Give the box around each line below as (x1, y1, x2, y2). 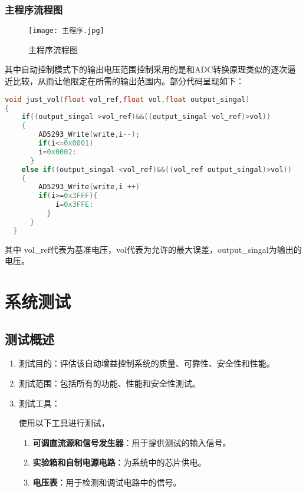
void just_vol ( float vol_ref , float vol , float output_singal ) (5, 95, 250, 104)
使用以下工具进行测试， (18, 417, 110, 429)
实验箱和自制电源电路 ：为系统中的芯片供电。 (32, 456, 206, 468)
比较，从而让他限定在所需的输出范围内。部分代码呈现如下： (12, 75, 244, 87)
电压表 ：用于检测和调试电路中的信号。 (32, 476, 182, 488)
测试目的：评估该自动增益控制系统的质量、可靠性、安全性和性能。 (18, 357, 275, 369)
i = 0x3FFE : (55, 200, 94, 209)
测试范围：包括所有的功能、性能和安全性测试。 (18, 377, 200, 389)
